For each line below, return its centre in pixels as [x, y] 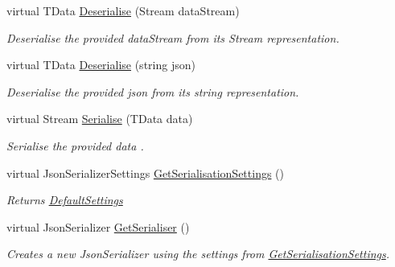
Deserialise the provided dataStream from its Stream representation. [173, 37]
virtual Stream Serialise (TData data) [100, 119]
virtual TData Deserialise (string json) [101, 65]
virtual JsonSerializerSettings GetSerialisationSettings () [145, 173]
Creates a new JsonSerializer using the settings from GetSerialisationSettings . [198, 254]
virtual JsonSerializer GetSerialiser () [98, 226]
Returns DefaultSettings [65, 200]
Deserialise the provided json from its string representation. [153, 91]
